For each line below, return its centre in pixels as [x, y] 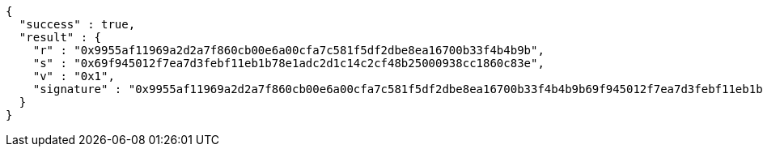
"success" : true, [77, 24]
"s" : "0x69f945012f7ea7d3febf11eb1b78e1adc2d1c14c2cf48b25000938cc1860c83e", [288, 63]
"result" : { [60, 37]
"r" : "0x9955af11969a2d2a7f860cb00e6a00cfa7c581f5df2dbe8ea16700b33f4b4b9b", [288, 50]
